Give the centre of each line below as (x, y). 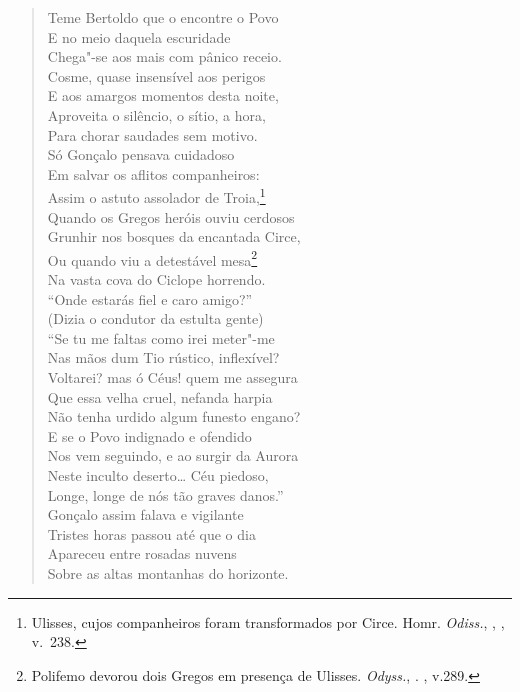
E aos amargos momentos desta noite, (163, 95)
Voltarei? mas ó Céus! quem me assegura (172, 377)
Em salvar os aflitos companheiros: (153, 173)
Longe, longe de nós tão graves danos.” (165, 494)
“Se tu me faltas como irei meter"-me (161, 337)
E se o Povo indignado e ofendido (149, 435)
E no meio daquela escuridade (139, 36)
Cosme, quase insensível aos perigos (156, 75)
